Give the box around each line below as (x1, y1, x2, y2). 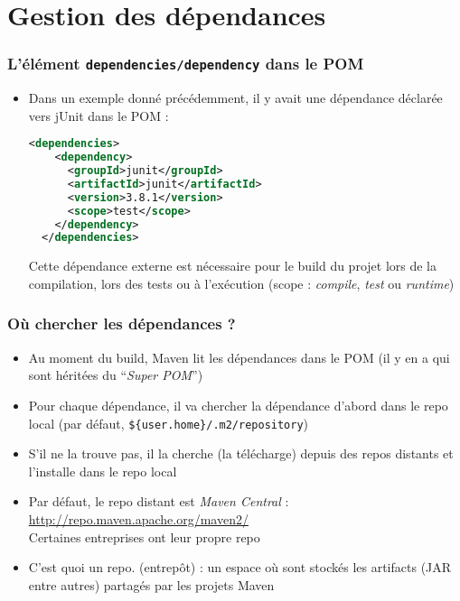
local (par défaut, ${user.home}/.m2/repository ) (28, 413, 309, 432)
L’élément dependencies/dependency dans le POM (7, 52, 364, 75)
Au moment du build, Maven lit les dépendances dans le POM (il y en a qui (28, 347, 450, 366)
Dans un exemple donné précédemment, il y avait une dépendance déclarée (28, 88, 443, 107)
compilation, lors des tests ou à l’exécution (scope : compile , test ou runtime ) (28, 273, 455, 292)
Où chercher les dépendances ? (7, 312, 236, 335)
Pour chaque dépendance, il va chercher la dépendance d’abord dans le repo (28, 395, 448, 414)
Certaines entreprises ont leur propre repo (28, 527, 260, 546)
